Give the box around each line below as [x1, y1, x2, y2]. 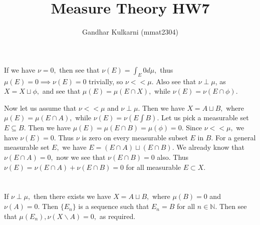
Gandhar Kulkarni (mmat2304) [82, 27, 178, 37]
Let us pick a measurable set [161, 112, 249, 123]
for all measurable [126, 161, 181, 172]
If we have [4, 64, 36, 75]
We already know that [176, 142, 244, 152]
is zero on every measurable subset [82, 132, 188, 142]
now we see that [56, 152, 106, 162]
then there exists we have [33, 191, 111, 201]
